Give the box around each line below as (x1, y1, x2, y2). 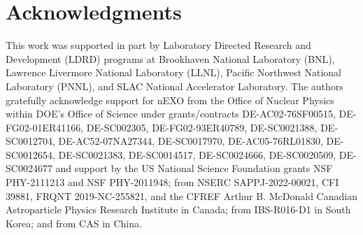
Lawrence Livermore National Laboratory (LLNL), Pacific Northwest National (6, 65, 342, 80)
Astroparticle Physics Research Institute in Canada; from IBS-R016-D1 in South (6, 202, 351, 217)
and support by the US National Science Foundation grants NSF (55, 161, 333, 176)
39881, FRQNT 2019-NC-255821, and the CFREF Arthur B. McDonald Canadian (6, 188, 357, 203)
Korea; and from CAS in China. (6, 215, 142, 230)
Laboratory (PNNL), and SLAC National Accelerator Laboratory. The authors (6, 78, 343, 93)
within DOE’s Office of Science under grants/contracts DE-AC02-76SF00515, (6, 106, 336, 121)
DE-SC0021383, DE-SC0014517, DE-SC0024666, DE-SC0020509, (58, 147, 336, 162)
